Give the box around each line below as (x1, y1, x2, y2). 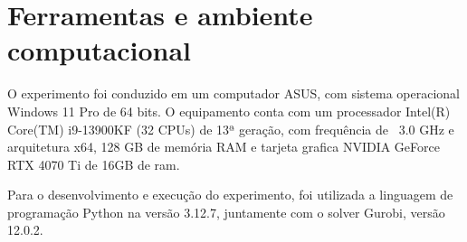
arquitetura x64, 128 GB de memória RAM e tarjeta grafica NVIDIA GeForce (7, 137, 440, 156)
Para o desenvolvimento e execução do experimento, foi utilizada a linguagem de (7, 185, 453, 204)
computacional (7, 32, 192, 69)
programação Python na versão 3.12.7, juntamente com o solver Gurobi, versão (7, 202, 445, 221)
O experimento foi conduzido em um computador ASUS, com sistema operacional (7, 84, 460, 103)
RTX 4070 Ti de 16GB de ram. (7, 154, 180, 173)
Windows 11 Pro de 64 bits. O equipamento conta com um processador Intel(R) (7, 101, 451, 120)
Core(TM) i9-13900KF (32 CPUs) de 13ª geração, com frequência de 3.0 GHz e (7, 119, 454, 138)
